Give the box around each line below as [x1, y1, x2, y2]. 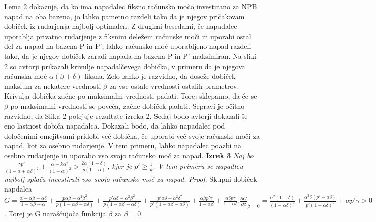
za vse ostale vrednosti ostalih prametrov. [109, 80, 239, 91]
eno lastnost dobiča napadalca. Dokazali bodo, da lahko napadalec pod [4, 120, 225, 131]
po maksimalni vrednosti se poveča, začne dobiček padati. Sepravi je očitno [10, 100, 245, 111]
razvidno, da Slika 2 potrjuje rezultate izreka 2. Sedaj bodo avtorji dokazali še [4, 110, 248, 121]
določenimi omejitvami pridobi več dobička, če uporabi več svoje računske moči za [4, 130, 260, 141]
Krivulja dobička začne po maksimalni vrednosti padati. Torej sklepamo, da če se [4, 90, 257, 101]
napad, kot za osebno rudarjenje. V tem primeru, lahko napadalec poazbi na [4, 140, 241, 151]
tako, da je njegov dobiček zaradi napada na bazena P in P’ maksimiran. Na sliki [4, 50, 257, 61]
